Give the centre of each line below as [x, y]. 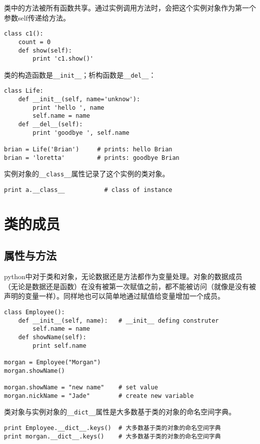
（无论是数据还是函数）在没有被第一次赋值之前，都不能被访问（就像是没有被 [130, 286]
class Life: [24, 91]
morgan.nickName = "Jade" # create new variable [99, 396]
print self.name [59, 346]
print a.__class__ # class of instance [88, 190]
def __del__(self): [50, 125]
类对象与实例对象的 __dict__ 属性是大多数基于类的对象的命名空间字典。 [120, 412]
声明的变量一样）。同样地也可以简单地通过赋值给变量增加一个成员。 [114, 296]
